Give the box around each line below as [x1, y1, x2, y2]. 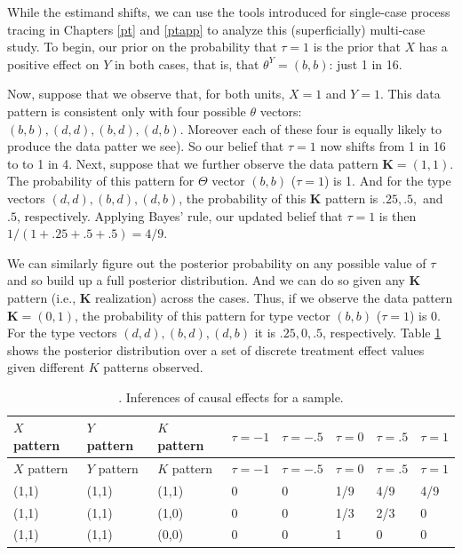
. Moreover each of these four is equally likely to [179, 119, 442, 138]
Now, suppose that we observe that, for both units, [7, 84, 285, 103]
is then [378, 206, 417, 225]
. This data [379, 84, 441, 103]
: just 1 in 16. [329, 54, 402, 73]
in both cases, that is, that [114, 54, 259, 73]
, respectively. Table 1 [323, 323, 442, 342]
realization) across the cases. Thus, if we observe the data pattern [95, 288, 453, 306]
